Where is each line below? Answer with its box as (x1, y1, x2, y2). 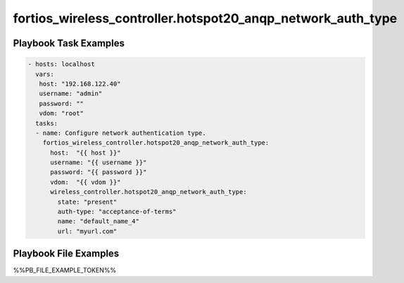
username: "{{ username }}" (50, 159, 147, 166)
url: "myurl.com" (57, 227, 118, 235)
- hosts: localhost (27, 60, 95, 68)
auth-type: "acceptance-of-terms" (57, 208, 177, 216)
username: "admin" (39, 90, 103, 98)
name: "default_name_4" (57, 218, 140, 225)
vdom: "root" (39, 110, 84, 117)
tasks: (35, 119, 58, 127)
